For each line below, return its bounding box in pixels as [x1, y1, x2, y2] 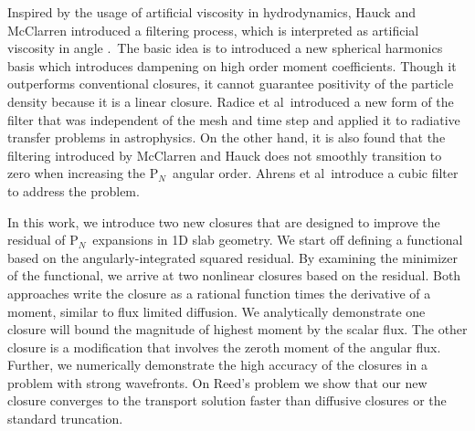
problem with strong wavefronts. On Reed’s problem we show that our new [7, 373, 427, 392]
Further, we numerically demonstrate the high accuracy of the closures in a [7, 355, 427, 374]
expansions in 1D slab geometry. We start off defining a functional [92, 230, 463, 249]
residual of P [7, 230, 79, 249]
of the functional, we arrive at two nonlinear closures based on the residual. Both [7, 266, 461, 285]
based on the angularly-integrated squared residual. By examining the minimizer [7, 247, 458, 267]
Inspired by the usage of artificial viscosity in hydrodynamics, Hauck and [7, 3, 416, 21]
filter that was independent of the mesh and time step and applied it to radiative [7, 110, 460, 129]
